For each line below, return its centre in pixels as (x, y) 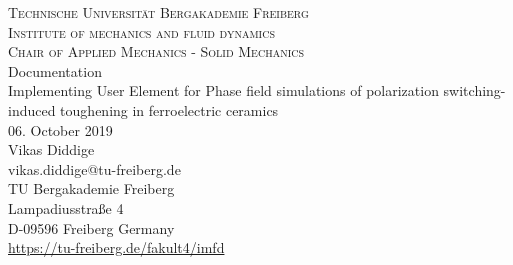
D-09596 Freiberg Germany (91, 227)
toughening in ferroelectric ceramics (169, 109)
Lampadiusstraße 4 (66, 207)
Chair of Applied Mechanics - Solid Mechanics (156, 51)
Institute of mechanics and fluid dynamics (141, 31)
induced (32, 109)
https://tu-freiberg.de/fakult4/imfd (116, 247)
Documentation (55, 70)
